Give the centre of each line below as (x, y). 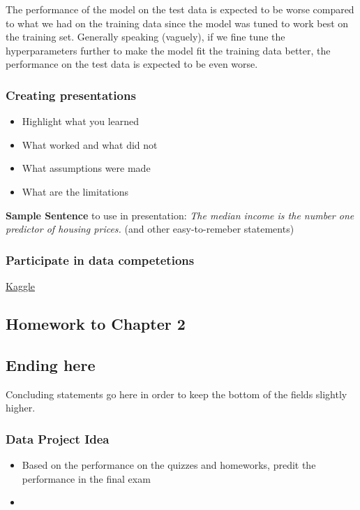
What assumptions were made (86, 168)
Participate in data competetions (100, 260)
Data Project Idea (58, 438)
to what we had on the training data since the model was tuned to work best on (177, 23)
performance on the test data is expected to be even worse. (132, 64)
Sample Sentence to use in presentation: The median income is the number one (180, 215)
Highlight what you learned (81, 121)
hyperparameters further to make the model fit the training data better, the (168, 50)
